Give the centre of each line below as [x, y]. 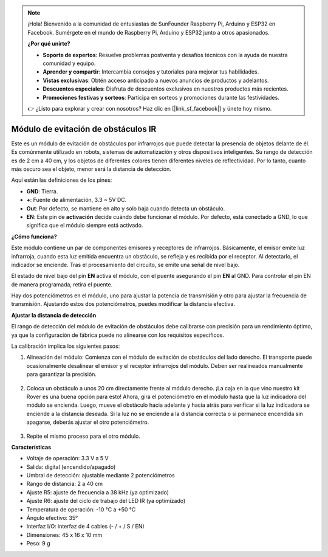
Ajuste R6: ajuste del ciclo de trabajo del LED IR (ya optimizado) [106, 501]
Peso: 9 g [38, 544]
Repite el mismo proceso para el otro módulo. [84, 436]
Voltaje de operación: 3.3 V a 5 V [67, 458]
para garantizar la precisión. [62, 375]
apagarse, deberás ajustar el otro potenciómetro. [88, 422]
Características [31, 447]
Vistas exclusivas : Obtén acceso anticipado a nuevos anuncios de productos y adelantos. [156, 80]
